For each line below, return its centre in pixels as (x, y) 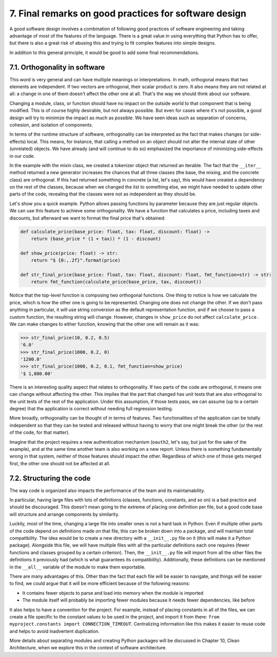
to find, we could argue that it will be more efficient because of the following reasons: (100, 583)
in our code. (22, 156)
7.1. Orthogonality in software (57, 67)
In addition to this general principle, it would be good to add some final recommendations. (104, 52)
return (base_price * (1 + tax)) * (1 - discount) (96, 239)
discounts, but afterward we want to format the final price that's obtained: (87, 218)
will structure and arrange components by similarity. (64, 514)
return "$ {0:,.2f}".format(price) (76, 260)
